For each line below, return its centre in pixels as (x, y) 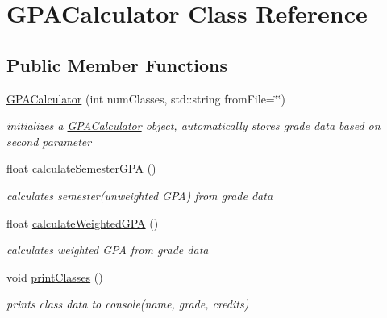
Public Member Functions (117, 64)
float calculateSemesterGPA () (81, 168)
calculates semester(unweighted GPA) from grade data (140, 195)
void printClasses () (55, 276)
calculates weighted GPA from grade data (108, 250)
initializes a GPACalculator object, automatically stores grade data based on (193, 126)
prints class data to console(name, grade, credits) (128, 304)
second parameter (49, 141)
